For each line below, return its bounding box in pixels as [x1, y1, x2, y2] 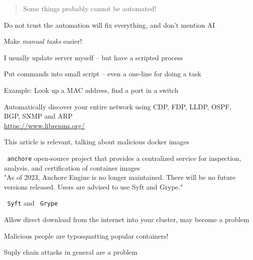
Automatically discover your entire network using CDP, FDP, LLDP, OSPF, [4, 101, 232, 111]
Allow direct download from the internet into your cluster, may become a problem [4, 214, 250, 225]
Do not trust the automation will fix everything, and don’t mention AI [4, 19, 215, 30]
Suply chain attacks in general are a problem [4, 247, 137, 257]
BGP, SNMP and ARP [4, 111, 73, 121]
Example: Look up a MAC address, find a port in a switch [4, 85, 178, 95]
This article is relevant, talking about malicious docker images [4, 137, 189, 147]
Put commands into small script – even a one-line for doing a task [4, 69, 201, 79]
